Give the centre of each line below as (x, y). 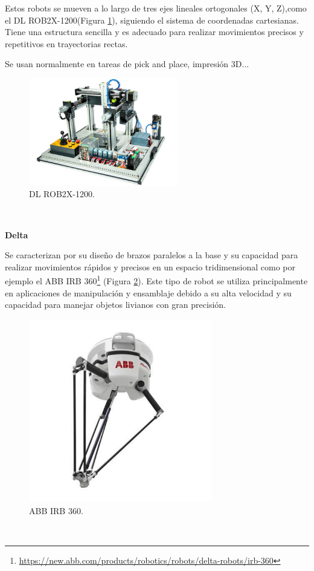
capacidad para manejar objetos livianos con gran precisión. (115, 305)
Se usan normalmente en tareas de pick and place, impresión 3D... (127, 64)
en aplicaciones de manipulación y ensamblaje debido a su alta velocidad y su (148, 292)
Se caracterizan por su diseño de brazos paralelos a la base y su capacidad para (152, 255)
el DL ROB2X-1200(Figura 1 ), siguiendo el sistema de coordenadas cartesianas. (152, 20)
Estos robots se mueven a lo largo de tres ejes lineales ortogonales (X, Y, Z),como (156, 8)
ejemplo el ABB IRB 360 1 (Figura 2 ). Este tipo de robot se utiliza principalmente (156, 280)
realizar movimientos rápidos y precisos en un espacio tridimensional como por (150, 266)
